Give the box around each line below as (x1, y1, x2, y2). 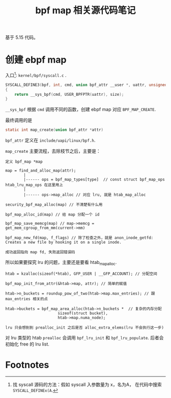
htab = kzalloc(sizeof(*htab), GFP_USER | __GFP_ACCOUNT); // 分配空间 (5, 271, 158, 276)
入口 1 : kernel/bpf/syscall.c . (5, 71, 67, 78)
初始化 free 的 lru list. (5, 341, 50, 347)
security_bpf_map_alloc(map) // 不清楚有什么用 (5, 202, 103, 207)
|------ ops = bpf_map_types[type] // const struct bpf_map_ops (23, 177, 165, 182)
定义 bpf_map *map (5, 159, 43, 165)
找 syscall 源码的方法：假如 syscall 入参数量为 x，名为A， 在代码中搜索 (12, 381, 162, 387)
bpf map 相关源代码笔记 (35, 5, 136, 16)
